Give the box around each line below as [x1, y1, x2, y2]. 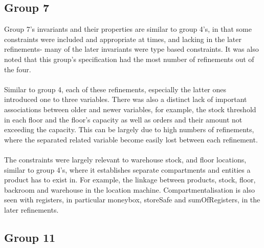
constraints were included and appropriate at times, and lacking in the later [4, 33, 242, 44]
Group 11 [4, 229, 56, 245]
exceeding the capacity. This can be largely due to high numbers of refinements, [4, 124, 254, 135]
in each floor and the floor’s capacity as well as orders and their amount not [4, 114, 243, 125]
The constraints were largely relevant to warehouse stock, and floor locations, [4, 154, 247, 164]
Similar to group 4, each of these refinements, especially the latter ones [4, 84, 227, 94]
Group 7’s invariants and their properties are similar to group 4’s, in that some [4, 24, 252, 34]
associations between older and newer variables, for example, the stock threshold [4, 104, 256, 114]
